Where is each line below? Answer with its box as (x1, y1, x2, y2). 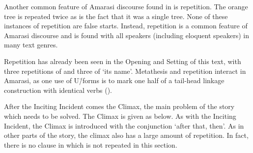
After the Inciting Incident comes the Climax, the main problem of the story (4, 101, 235, 111)
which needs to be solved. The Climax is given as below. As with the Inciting (4, 110, 236, 121)
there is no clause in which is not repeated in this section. (4, 139, 177, 150)
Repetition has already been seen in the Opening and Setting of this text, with (4, 56, 241, 66)
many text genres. (4, 40, 58, 50)
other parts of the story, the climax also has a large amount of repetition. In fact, (4, 130, 249, 140)
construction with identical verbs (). (4, 85, 112, 95)
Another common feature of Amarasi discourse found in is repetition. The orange (4, 1, 248, 11)
